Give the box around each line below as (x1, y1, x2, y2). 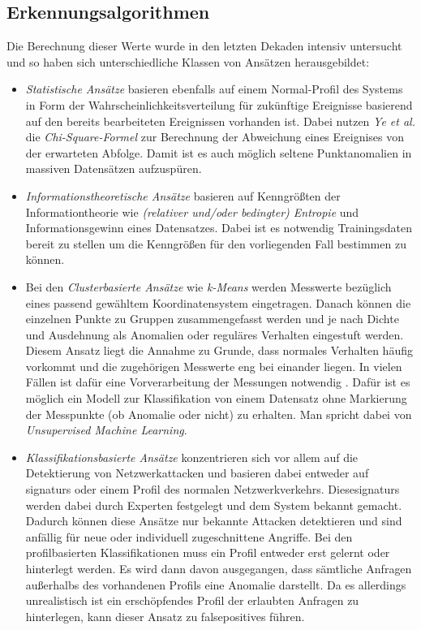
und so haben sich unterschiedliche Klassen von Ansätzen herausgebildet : (6, 53, 370, 70)
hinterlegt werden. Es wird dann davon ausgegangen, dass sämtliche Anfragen (25, 560, 412, 577)
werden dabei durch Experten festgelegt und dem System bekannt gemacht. (25, 496, 402, 513)
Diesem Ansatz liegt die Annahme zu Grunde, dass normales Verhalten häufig (25, 342, 413, 359)
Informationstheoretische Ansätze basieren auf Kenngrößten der (25, 187, 341, 204)
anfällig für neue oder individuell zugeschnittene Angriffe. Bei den (25, 528, 353, 545)
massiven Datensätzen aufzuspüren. (25, 160, 202, 177)
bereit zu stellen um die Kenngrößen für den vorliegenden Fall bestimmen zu (25, 235, 406, 252)
